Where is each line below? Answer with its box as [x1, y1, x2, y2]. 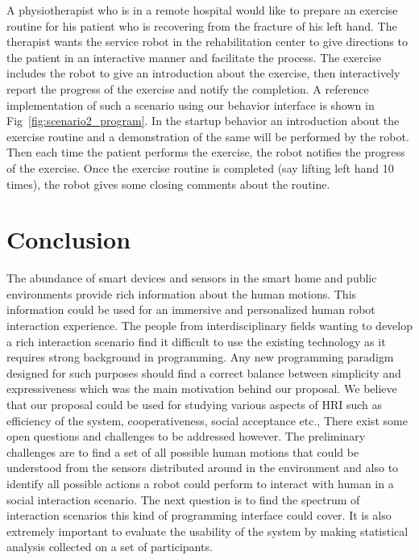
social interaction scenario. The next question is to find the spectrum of [6, 491, 360, 508]
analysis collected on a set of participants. [6, 538, 213, 555]
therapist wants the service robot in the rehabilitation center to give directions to [6, 33, 408, 50]
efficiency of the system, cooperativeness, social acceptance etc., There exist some [6, 412, 408, 428]
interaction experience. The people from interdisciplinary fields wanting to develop [6, 317, 413, 334]
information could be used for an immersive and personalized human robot [6, 301, 375, 318]
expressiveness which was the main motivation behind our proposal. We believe [6, 380, 397, 397]
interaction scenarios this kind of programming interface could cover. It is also [6, 507, 392, 524]
